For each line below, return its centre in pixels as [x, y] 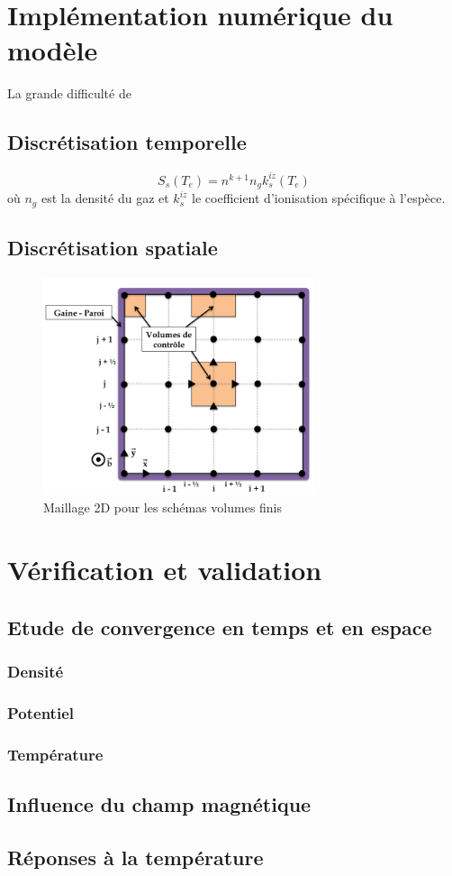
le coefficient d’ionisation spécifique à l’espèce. [319, 198]
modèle [53, 50]
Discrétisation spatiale [113, 247]
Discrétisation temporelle [127, 142]
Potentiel [41, 712]
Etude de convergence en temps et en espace [220, 627]
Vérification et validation [165, 569]
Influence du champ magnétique [159, 803]
